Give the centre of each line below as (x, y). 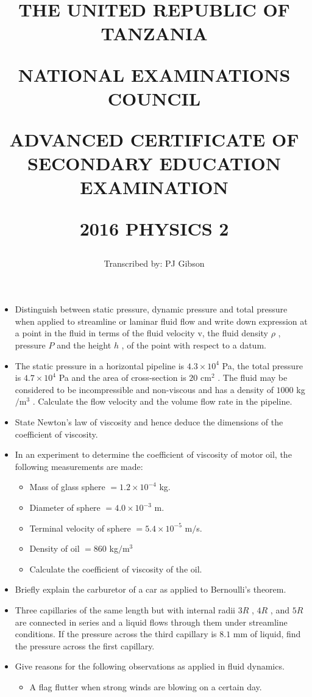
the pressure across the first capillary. (85, 645)
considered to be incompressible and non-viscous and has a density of (144, 389)
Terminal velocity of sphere (80, 528)
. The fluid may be (253, 377)
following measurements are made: (79, 466)
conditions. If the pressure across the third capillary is (116, 634)
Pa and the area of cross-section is (122, 377)
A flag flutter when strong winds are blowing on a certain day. (146, 686)
